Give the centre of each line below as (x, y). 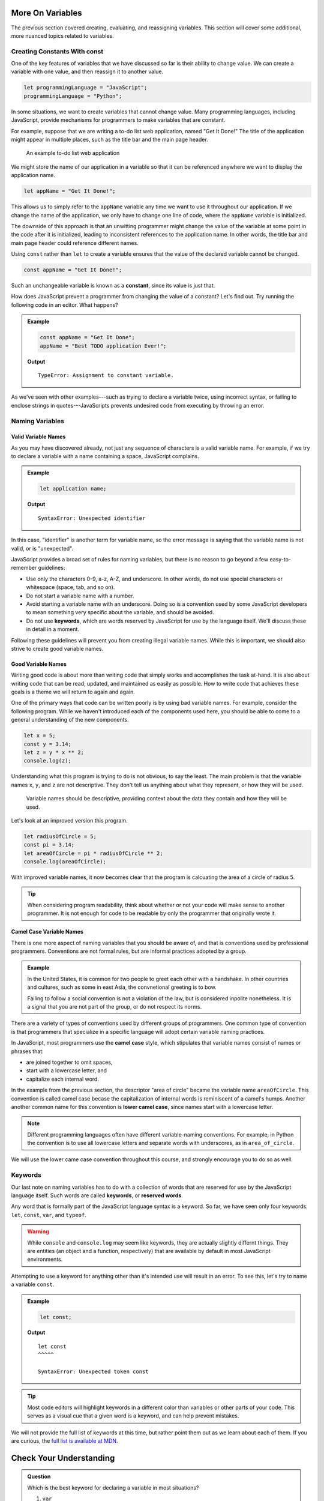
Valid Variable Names (38, 437)
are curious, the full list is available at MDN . (64, 1441)
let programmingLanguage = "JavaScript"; (85, 88)
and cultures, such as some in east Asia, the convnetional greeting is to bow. (122, 987)
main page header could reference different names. (75, 243)
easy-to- (280, 559)
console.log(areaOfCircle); (65, 862)
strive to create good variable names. (57, 648)
